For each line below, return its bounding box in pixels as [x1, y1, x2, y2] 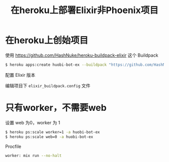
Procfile [5, 143, 22, 149]
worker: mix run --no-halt [5, 153, 62, 158]
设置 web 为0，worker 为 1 [5, 119, 60, 125]
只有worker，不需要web [5, 102, 107, 113]
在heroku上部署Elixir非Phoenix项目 [11, 5, 158, 16]
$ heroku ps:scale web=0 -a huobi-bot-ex [5, 134, 94, 139]
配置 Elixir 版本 [5, 72, 36, 78]
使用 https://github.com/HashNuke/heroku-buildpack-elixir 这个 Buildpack [5, 52, 158, 58]
